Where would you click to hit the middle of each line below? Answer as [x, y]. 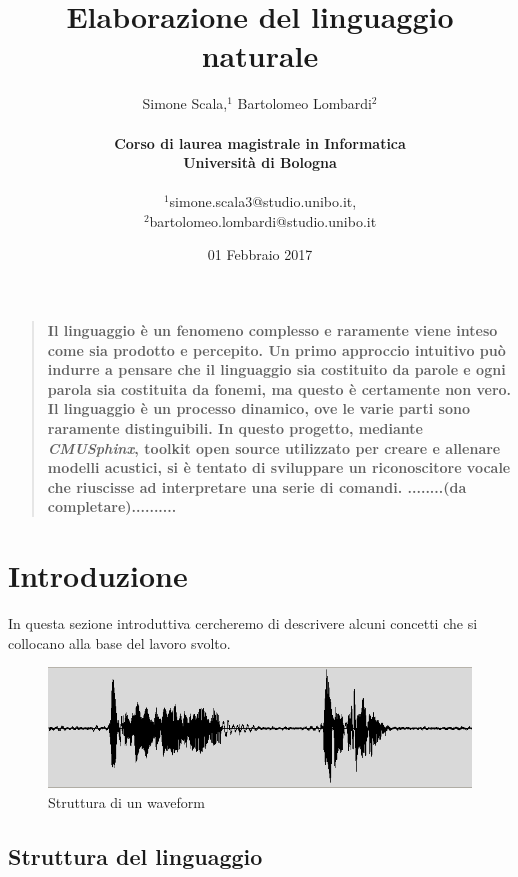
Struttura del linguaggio [135, 855]
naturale [260, 55]
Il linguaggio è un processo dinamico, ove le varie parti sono [258, 408]
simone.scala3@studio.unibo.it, [263, 201]
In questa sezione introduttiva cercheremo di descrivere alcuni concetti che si [243, 623]
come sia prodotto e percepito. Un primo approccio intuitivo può [276, 349]
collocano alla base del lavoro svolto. [119, 642]
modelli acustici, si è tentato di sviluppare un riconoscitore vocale [279, 467]
